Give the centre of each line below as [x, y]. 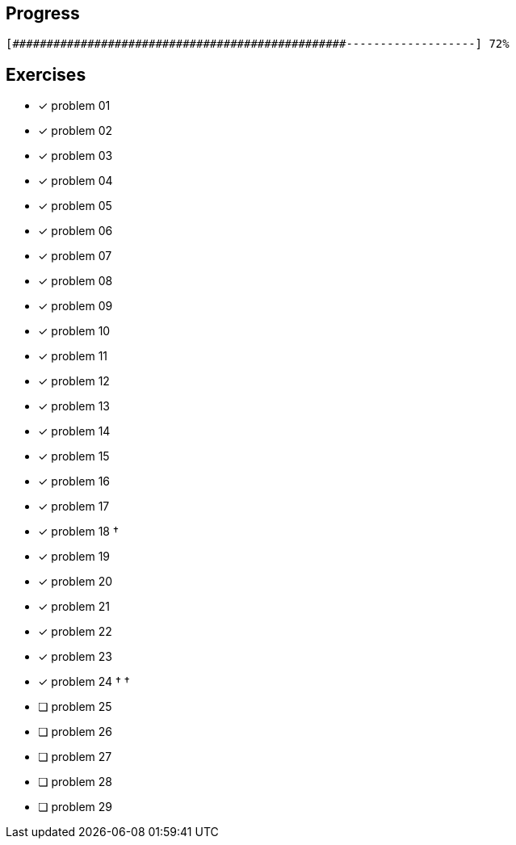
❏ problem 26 [76, 732]
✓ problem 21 [74, 607]
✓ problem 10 [74, 331]
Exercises [46, 74]
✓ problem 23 [75, 657]
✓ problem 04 [76, 181]
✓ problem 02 [76, 131]
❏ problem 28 [76, 782]
